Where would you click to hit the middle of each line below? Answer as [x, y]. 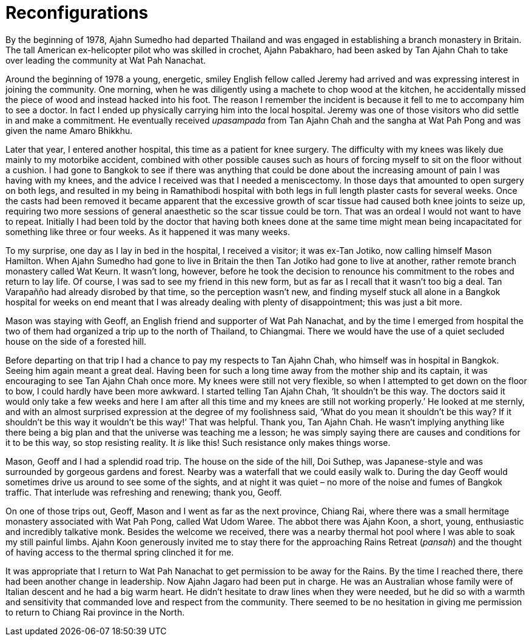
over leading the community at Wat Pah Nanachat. [106, 60]
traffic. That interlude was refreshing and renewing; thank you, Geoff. [144, 492]
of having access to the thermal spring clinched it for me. [120, 552]
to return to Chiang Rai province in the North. [95, 612]
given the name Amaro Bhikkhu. [69, 130]
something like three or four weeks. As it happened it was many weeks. [148, 231]
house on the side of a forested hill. [76, 341]
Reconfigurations [77, 13]
